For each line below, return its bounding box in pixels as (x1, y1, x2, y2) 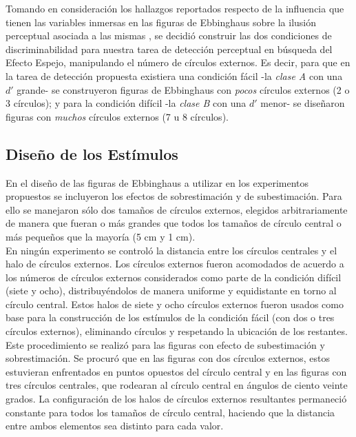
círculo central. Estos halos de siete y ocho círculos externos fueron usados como (6, 296, 344, 311)
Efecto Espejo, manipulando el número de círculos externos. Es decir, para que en (6, 55, 350, 70)
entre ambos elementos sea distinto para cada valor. (6, 418, 224, 433)
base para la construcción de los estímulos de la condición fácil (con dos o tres (6, 310, 335, 325)
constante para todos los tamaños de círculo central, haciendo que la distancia (6, 405, 335, 419)
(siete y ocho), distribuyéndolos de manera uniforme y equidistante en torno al (6, 283, 337, 298)
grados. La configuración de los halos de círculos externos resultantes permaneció (6, 392, 347, 406)
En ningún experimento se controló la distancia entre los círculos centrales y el (6, 243, 337, 257)
